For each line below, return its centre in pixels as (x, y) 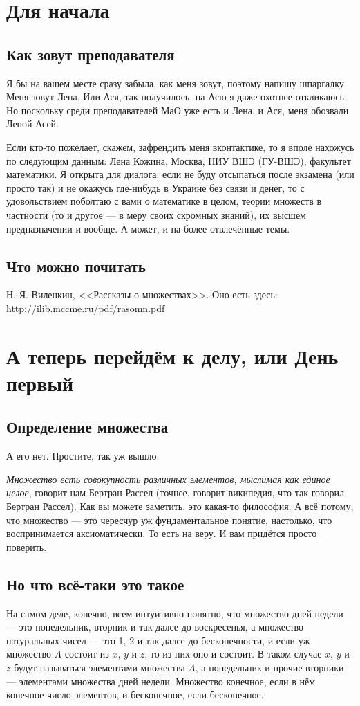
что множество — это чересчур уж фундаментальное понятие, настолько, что (169, 519)
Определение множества (87, 427)
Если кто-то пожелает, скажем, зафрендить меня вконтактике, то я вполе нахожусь (180, 146)
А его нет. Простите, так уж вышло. (83, 456)
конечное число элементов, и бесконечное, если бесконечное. (135, 695)
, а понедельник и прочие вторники (269, 667)
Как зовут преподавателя (91, 54)
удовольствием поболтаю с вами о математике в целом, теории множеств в (164, 201)
